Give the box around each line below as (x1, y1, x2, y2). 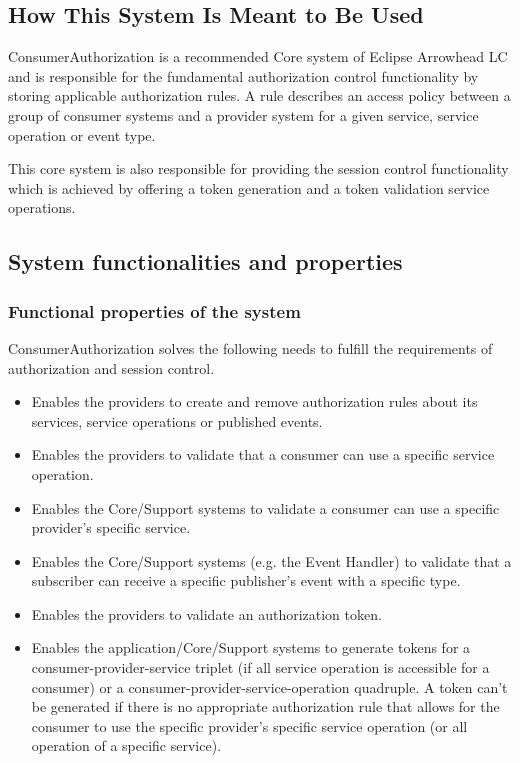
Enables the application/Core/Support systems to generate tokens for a (31, 637, 471, 658)
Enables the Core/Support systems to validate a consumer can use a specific (31, 497, 500, 518)
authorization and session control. (8, 357, 215, 378)
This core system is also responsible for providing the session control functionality (8, 158, 509, 179)
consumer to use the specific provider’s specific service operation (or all (31, 715, 468, 736)
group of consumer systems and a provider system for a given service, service (8, 104, 479, 125)
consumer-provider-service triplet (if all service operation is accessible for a (31, 657, 490, 678)
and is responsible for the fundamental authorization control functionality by (8, 65, 479, 86)
